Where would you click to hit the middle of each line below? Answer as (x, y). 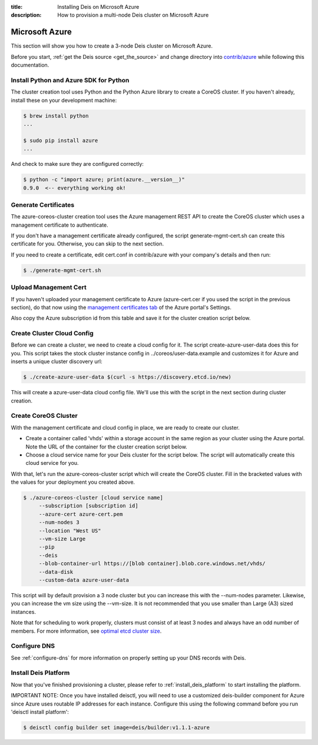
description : (26, 15)
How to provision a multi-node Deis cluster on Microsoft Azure (133, 15)
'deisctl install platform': (40, 711)
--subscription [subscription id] (88, 506)
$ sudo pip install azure (61, 140)
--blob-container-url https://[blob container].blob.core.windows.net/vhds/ (152, 564)
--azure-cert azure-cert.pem (81, 514)
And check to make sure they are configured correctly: (77, 164)
